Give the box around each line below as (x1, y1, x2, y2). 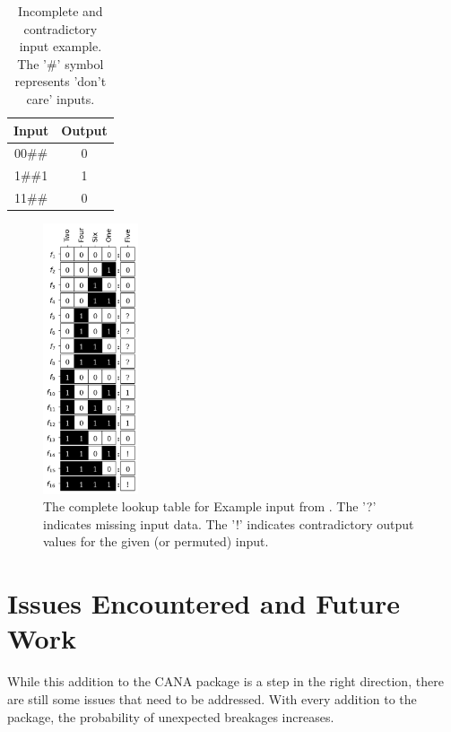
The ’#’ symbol (17, 54, 104, 73)
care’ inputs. (26, 89, 95, 108)
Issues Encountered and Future (7, 585, 401, 622)
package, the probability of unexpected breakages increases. (7, 707, 334, 726)
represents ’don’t (14, 72, 107, 91)
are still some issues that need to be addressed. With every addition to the (7, 689, 417, 708)
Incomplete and (18, 2, 103, 20)
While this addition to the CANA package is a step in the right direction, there (7, 672, 444, 691)
